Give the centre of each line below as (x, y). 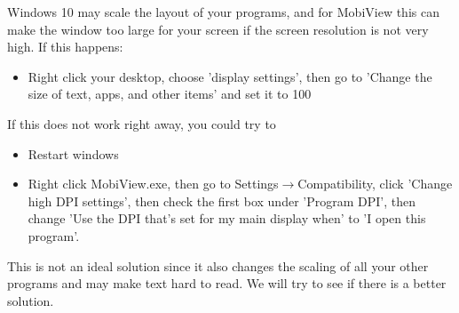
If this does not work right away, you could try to (142, 123)
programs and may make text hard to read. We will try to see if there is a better (227, 283)
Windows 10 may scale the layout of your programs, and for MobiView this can (223, 12)
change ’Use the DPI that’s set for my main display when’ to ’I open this (227, 218)
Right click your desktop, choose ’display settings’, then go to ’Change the (230, 76)
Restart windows (73, 153)
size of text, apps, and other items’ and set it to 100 (170, 94)
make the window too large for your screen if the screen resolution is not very (218, 29)
